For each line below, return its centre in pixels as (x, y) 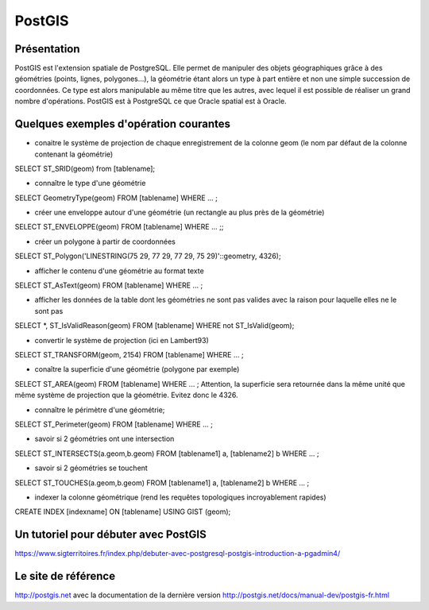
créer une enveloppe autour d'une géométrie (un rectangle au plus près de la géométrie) (180, 212)
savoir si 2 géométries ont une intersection (104, 439)
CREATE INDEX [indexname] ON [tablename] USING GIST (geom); (123, 512)
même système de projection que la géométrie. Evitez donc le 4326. (126, 395)
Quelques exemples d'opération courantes (122, 124)
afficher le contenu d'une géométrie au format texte (119, 271)
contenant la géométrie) (74, 154)
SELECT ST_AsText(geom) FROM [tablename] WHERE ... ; (109, 285)
